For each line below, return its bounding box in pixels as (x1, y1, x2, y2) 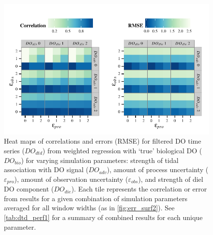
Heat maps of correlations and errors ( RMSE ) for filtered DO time (4, 136, 201, 146)
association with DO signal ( (4, 164, 89, 175)
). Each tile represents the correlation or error (71, 184, 207, 194)
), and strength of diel (138, 174, 203, 184)
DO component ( (4, 184, 54, 194)
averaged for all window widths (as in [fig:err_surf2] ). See (4, 203, 175, 213)
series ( (4, 146, 25, 155)
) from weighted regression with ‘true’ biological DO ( (42, 146, 202, 155)
